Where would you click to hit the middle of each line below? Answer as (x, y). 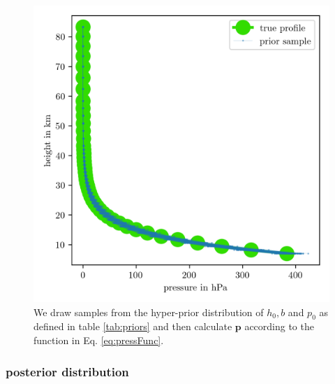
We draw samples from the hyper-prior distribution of (149, 312)
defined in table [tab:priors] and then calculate (133, 326)
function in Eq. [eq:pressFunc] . (99, 340)
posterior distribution (67, 371)
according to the (279, 326)
